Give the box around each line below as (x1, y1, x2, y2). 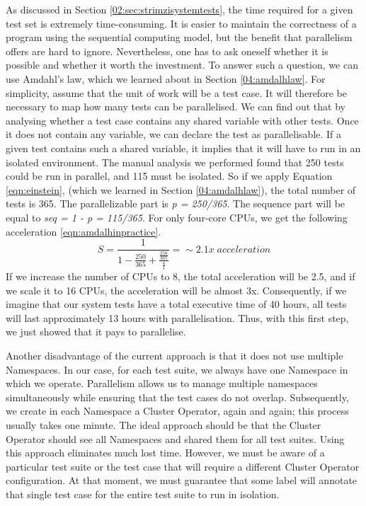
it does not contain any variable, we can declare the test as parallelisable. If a (6, 127, 342, 142)
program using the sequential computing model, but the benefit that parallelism (6, 30, 353, 45)
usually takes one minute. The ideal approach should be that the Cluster (6, 418, 321, 432)
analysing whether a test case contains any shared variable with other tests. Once (6, 113, 359, 127)
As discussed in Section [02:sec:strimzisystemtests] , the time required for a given (6, 2, 353, 16)
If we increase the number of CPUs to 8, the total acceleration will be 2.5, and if (6, 269, 355, 284)
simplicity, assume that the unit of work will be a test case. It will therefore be (6, 85, 347, 100)
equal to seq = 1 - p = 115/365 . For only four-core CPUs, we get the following (6, 209, 348, 224)
